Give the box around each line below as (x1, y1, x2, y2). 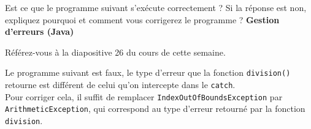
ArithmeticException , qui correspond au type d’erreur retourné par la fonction (5, 102, 305, 115)
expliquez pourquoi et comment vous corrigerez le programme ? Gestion (5, 13, 280, 26)
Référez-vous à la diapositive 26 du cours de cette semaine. (5, 45, 226, 58)
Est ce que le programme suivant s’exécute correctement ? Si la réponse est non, (5, 1, 307, 13)
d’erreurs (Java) (5, 25, 74, 38)
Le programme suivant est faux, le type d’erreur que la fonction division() (5, 66, 291, 79)
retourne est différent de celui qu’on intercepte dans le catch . (5, 78, 236, 91)
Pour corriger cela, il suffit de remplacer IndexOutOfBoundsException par (5, 90, 283, 103)
